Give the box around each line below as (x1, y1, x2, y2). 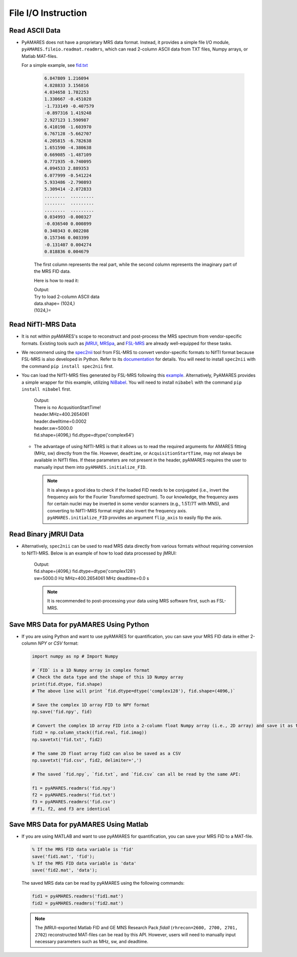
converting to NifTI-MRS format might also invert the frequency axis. (47, 507, 188, 513)
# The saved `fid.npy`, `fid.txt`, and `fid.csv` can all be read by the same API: (32, 771, 241, 777)
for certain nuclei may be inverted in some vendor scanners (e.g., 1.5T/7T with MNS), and (47, 501, 230, 507)
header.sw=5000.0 (34, 425, 73, 431)
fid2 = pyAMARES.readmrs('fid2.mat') (32, 900, 124, 906)
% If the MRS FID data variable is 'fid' (32, 847, 134, 853)
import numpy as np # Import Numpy (32, 654, 118, 659)
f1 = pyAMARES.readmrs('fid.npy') (32, 785, 116, 791)
